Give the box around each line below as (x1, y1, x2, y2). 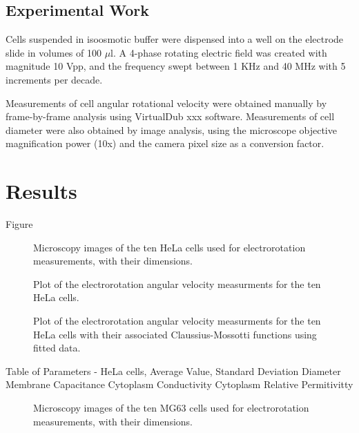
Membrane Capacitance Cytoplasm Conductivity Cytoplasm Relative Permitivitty (6, 377, 353, 392)
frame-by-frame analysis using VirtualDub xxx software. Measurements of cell (6, 109, 335, 124)
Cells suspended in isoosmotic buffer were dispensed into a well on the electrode (6, 32, 344, 46)
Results (6, 177, 77, 205)
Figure (6, 217, 33, 231)
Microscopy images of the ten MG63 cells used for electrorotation (33, 401, 309, 415)
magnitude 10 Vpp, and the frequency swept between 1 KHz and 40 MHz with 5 (6, 59, 346, 73)
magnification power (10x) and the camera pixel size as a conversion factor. (6, 136, 324, 151)
